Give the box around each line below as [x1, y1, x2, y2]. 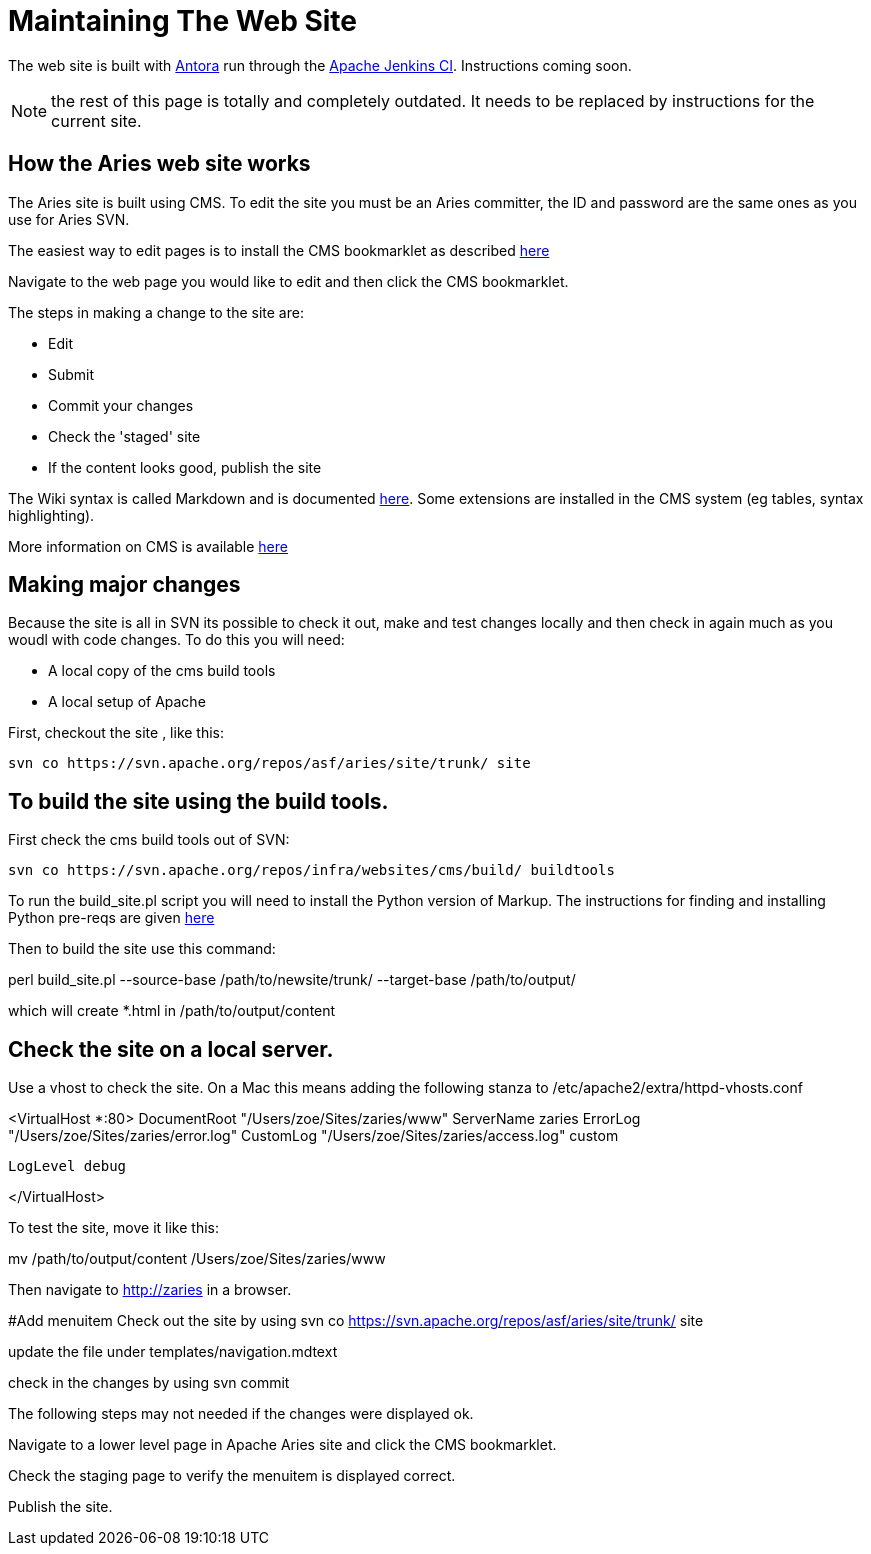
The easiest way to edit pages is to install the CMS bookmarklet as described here [8, 241, 550, 259]
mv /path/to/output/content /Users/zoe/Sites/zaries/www [8, 1250, 386, 1268]
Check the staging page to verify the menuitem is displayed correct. [8, 1467, 456, 1485]
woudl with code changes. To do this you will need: [8, 631, 345, 649]
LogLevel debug [8, 1158, 127, 1175]
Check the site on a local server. [8, 1036, 334, 1062]
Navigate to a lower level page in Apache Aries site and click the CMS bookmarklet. [8, 1436, 557, 1454]
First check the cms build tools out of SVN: [8, 831, 290, 849]
